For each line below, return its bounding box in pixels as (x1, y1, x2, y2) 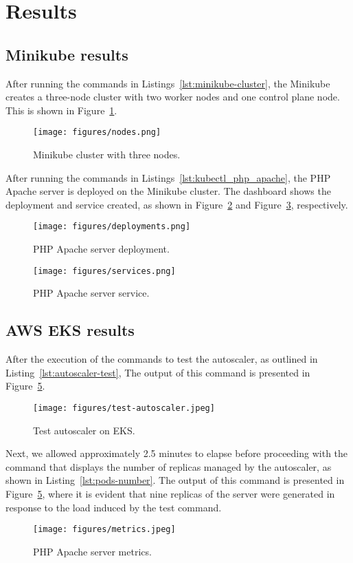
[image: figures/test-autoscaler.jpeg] (33, 403, 215, 413)
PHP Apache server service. (33, 286, 150, 300)
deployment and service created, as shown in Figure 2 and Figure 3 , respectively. (5, 197, 348, 211)
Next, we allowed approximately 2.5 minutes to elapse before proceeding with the (5, 446, 348, 460)
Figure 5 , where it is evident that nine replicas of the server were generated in (5, 486, 335, 500)
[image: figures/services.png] (33, 266, 176, 276)
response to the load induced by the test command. (5, 500, 222, 514)
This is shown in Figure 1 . (5, 103, 117, 117)
